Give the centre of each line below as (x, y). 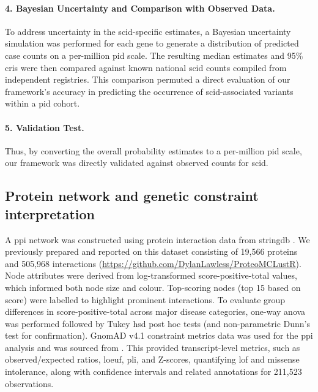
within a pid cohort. (43, 103)
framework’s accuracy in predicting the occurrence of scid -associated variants (149, 91)
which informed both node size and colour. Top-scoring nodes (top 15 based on (153, 287)
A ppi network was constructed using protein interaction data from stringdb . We (157, 239)
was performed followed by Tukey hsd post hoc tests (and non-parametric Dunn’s (158, 323)
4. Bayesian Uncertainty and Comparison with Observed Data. (140, 8)
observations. (29, 383)
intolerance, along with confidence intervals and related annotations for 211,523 (153, 371)
